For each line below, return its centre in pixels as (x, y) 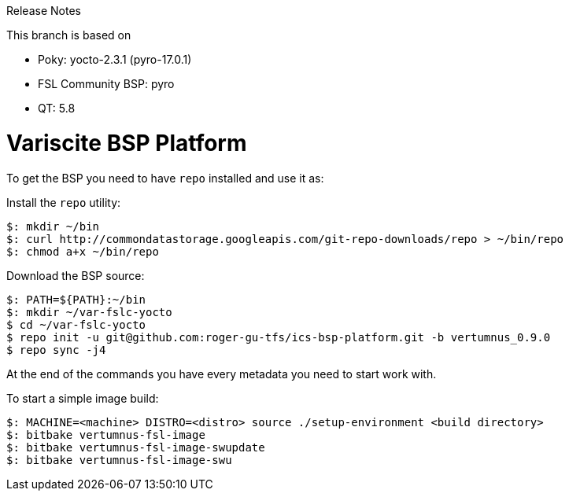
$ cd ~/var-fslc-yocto (76, 324)
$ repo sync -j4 (56, 350)
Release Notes (44, 11)
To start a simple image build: (83, 398)
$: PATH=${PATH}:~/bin (76, 299)
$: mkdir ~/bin (53, 226)
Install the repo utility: (64, 202)
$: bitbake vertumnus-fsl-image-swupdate (136, 447)
